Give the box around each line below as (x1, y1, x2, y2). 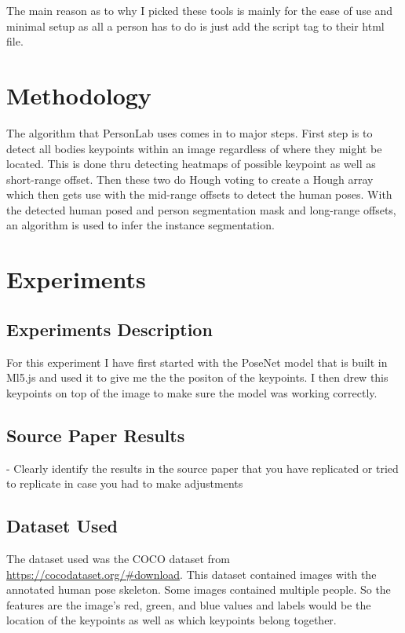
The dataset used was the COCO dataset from (6, 551, 230, 567)
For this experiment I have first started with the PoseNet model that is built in (6, 353, 388, 370)
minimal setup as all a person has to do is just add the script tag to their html (6, 17, 385, 34)
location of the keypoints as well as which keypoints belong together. (6, 612, 337, 628)
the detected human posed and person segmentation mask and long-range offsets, (6, 201, 396, 218)
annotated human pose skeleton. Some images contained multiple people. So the (6, 581, 391, 598)
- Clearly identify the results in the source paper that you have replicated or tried (6, 459, 399, 476)
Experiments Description (6, 316, 213, 341)
